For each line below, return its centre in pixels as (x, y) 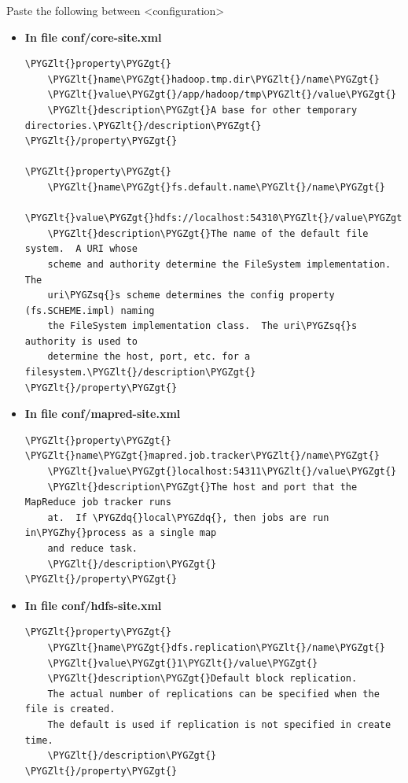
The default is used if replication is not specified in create (219, 724)
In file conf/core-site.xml (93, 37)
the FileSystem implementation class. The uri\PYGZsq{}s (202, 326)
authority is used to (81, 341)
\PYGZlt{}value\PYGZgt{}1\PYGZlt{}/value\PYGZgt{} (183, 663)
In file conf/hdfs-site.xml (93, 605)
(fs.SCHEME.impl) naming (90, 310)
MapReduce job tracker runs (98, 502)
